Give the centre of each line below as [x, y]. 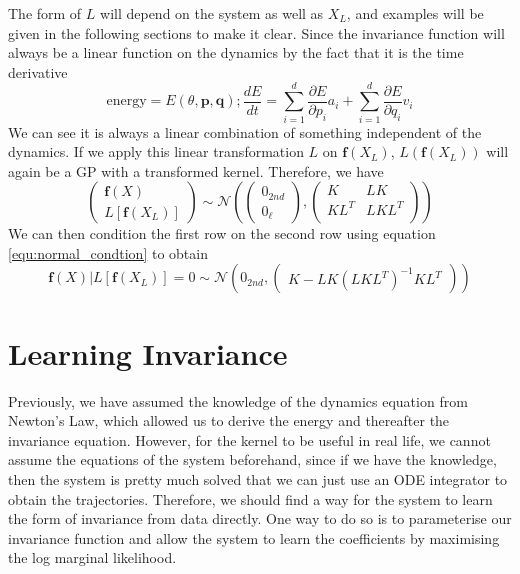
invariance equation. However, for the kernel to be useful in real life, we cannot [249, 439]
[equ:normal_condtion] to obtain [108, 252]
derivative [38, 71]
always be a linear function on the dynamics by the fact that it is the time [236, 52]
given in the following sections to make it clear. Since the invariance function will [256, 32]
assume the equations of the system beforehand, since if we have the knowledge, [252, 459]
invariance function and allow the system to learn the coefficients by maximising [254, 537]
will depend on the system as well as [212, 13]
